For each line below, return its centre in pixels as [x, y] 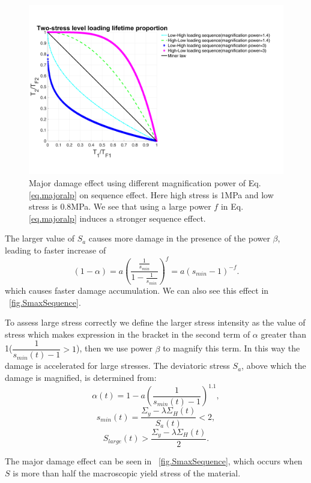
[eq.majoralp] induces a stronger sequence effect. [117, 218]
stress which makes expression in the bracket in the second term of [128, 334]
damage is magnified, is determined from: [81, 377]
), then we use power [114, 348]
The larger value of [40, 238]
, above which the [274, 366]
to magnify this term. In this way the [231, 348]
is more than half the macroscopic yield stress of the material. [127, 472]
